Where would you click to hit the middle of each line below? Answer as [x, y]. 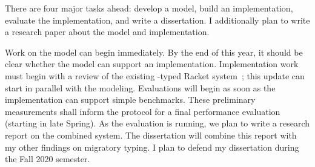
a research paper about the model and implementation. [107, 32]
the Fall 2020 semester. [48, 159]
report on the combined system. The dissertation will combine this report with [151, 135]
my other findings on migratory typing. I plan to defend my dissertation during [152, 147]
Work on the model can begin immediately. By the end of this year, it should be [154, 52]
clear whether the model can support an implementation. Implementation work [152, 64]
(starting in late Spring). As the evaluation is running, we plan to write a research [157, 123]
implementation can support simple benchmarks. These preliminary [130, 100]
